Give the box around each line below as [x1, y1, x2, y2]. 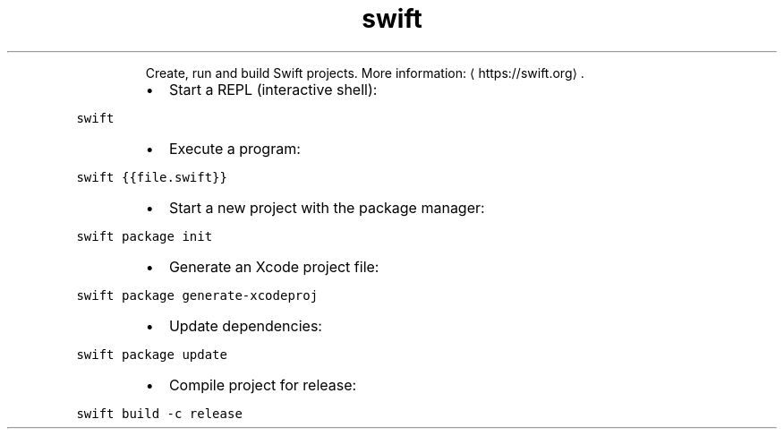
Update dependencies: [168, 316, 322, 335]
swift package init [76, 228, 213, 244]
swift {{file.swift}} [76, 169, 227, 184]
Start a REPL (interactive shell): [168, 80, 378, 98]
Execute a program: [168, 139, 301, 158]
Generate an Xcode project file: [168, 257, 379, 276]
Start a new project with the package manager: [168, 198, 485, 217]
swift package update [76, 346, 227, 362]
